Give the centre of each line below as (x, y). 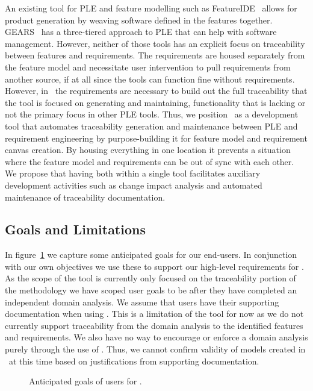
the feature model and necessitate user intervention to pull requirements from (148, 67)
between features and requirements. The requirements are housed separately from (155, 55)
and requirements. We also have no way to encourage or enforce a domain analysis (156, 337)
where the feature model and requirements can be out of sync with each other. (150, 161)
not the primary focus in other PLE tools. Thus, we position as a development (152, 114)
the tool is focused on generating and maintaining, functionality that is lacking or (155, 102)
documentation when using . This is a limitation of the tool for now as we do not (154, 314)
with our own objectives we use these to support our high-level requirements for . (154, 266)
